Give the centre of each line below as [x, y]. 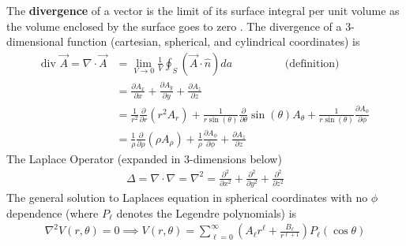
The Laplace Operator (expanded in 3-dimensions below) [144, 159]
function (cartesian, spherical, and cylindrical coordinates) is [214, 41]
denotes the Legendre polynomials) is [207, 212]
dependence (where [53, 212]
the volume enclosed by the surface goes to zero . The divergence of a [174, 26]
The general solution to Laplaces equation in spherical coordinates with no [187, 198]
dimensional [35, 41]
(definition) [312, 63]
